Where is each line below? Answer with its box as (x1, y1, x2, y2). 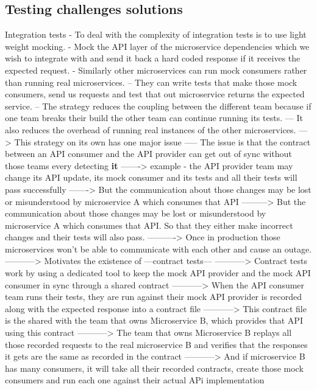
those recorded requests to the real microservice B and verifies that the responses (5, 338, 308, 350)
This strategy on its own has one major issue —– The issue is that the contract (14, 135, 311, 148)
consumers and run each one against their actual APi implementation (5, 374, 265, 386)
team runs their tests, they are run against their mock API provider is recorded (5, 290, 302, 303)
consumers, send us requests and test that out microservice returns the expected (5, 88, 305, 100)
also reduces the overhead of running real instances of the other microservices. (5, 123, 296, 136)
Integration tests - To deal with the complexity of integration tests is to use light (5, 28, 307, 41)
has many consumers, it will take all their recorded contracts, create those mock (5, 361, 304, 374)
